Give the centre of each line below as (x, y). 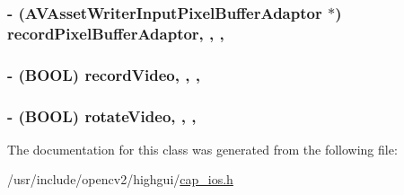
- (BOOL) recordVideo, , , (104, 74)
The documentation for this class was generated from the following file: (202, 149)
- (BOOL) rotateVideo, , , (102, 115)
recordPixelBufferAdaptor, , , (116, 33)
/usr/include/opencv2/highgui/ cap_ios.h (120, 179)
